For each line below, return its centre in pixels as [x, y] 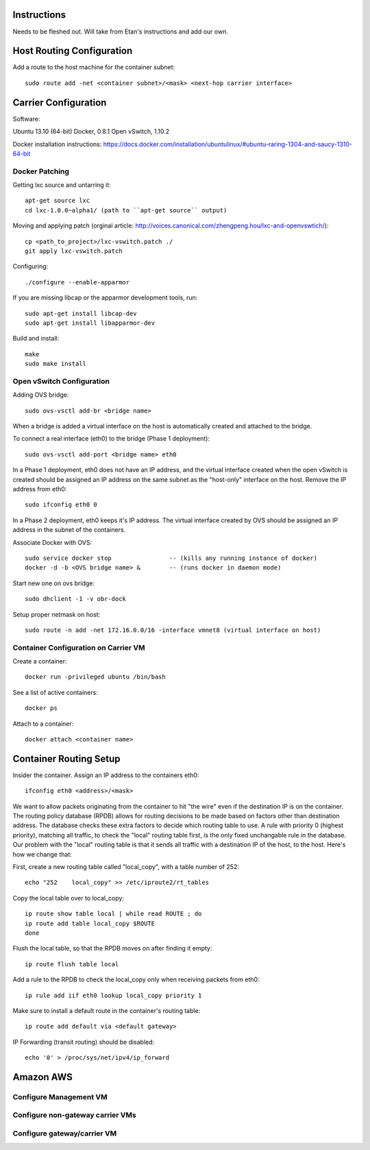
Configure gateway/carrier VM [65, 1133]
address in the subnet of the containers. [69, 530]
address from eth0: [40, 489]
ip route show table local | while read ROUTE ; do [113, 914]
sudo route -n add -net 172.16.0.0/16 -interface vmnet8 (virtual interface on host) [173, 630]
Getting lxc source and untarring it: [62, 185]
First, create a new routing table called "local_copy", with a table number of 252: [126, 867]
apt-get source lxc [58, 201]
